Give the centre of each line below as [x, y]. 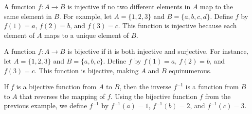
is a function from [212, 87]
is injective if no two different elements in [129, 6]
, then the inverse [145, 87]
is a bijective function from [56, 87]
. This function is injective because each [177, 25]
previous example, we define [45, 106]
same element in [28, 16]
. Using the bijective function [154, 96]
